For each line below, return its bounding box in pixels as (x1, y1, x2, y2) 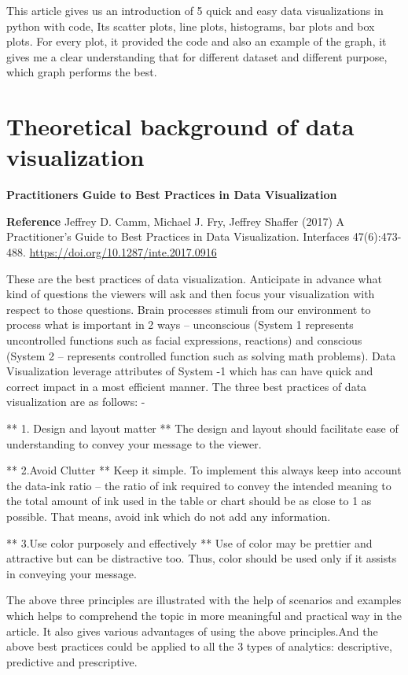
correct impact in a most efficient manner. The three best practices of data (6, 378, 367, 394)
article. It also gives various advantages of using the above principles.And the (6, 622, 378, 639)
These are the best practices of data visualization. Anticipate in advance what (6, 270, 382, 286)
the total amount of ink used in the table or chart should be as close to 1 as (6, 492, 372, 509)
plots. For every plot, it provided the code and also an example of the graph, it (6, 33, 387, 50)
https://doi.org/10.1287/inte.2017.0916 (29, 244, 217, 260)
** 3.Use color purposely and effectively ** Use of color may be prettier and (6, 534, 373, 551)
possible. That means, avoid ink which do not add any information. (6, 507, 331, 524)
